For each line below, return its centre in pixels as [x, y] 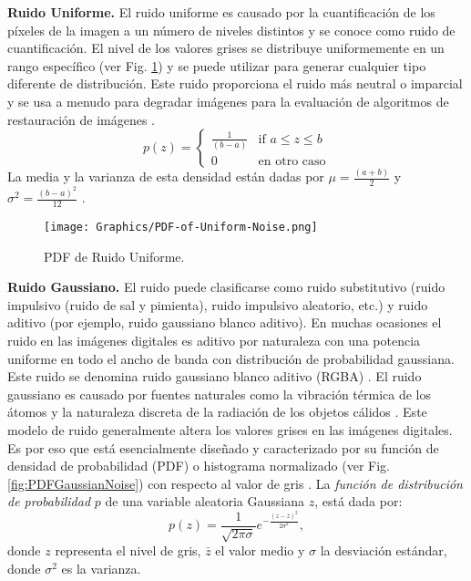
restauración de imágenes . [82, 119]
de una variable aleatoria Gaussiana [205, 501]
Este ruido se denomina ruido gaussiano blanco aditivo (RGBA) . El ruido [215, 376]
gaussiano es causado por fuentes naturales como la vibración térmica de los [219, 394]
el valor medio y [260, 550]
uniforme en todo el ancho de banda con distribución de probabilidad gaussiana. [231, 358]
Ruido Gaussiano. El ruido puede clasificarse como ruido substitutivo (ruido [226, 287]
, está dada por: [358, 501]
